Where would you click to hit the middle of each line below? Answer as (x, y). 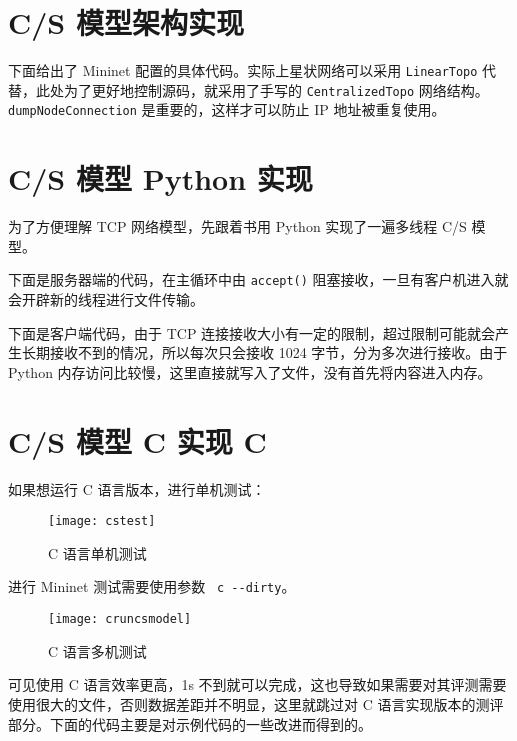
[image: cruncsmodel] (120, 619)
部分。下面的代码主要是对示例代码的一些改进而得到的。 (190, 723)
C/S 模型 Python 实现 (160, 178)
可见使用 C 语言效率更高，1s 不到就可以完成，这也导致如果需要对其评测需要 (257, 684)
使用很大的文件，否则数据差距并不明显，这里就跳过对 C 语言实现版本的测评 (256, 703)
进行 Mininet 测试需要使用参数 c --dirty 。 (152, 586)
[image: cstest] (102, 521)
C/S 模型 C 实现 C (137, 440)
